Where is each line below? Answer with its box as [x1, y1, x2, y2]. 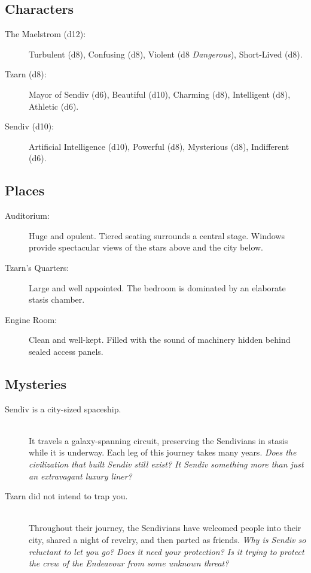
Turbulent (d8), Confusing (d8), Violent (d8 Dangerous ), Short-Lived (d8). [29, 47, 303, 60]
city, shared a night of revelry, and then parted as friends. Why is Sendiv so [29, 533, 306, 546]
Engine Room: [5, 313, 57, 325]
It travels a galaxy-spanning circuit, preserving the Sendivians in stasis [29, 434, 288, 447]
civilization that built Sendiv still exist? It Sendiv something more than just [29, 458, 304, 471]
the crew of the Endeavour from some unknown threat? [29, 557, 229, 569]
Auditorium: [5, 209, 50, 222]
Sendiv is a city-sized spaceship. [5, 402, 121, 415]
